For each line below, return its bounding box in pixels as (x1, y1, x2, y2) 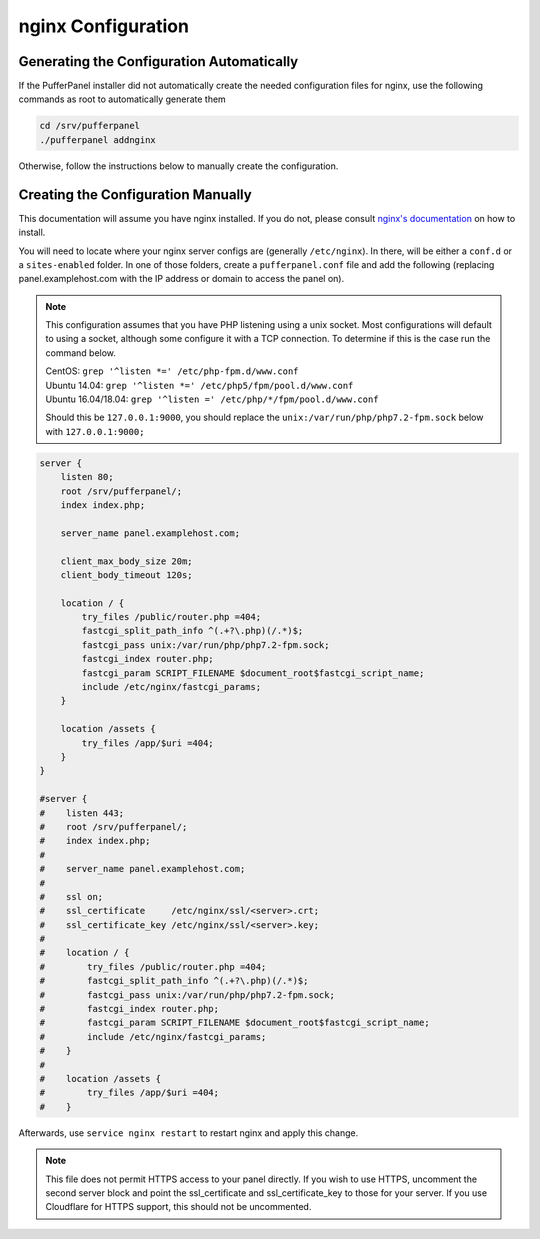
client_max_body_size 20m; (60, 555, 194, 567)
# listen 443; (39, 807, 125, 819)
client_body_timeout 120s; (60, 569, 194, 580)
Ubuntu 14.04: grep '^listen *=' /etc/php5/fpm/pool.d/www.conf (45, 379, 354, 391)
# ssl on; (39, 891, 104, 902)
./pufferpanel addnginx (39, 134, 157, 145)
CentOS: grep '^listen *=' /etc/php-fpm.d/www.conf (45, 365, 299, 377)
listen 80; (60, 471, 114, 483)
